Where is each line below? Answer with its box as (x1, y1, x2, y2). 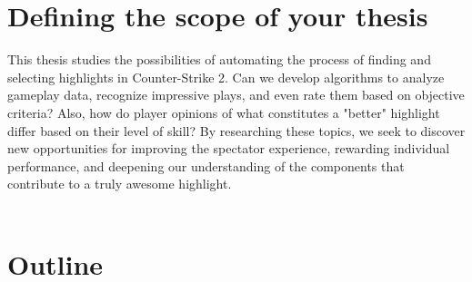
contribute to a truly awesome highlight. (7, 174, 232, 193)
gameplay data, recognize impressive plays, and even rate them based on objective (7, 85, 465, 104)
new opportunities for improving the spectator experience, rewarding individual (7, 139, 450, 158)
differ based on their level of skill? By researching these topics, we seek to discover (7, 121, 466, 140)
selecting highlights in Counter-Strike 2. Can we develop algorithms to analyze (7, 67, 445, 86)
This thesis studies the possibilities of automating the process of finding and (7, 50, 431, 69)
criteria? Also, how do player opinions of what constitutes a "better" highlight (7, 102, 440, 122)
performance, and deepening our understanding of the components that (7, 156, 405, 175)
